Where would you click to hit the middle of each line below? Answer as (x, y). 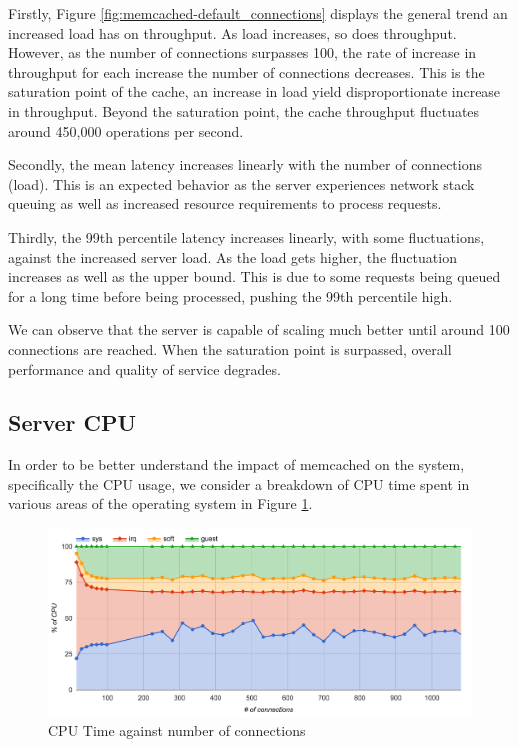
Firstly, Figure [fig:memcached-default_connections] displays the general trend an (258, 13)
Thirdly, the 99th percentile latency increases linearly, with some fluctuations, (246, 236)
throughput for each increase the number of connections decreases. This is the (246, 71)
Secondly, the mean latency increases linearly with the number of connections (245, 164)
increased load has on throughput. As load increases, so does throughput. (232, 32)
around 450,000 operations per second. (126, 130)
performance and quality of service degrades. (144, 368)
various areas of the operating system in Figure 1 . (160, 503)
